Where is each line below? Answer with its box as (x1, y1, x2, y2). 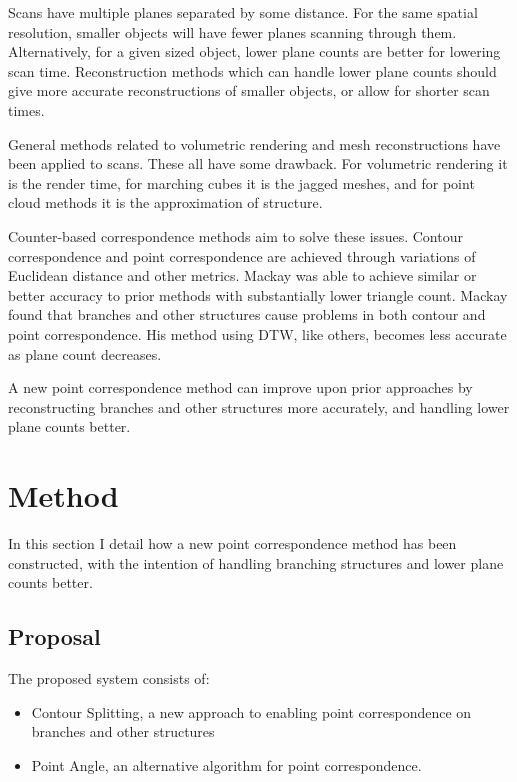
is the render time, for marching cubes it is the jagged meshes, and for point (8, 172, 475, 193)
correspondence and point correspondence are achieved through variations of (8, 245, 476, 266)
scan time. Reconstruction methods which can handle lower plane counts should (8, 60, 497, 81)
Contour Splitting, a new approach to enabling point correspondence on (31, 701, 472, 722)
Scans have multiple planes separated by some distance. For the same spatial (8, 2, 478, 22)
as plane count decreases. (8, 343, 162, 364)
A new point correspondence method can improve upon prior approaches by (8, 377, 473, 398)
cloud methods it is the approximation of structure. (8, 192, 323, 213)
